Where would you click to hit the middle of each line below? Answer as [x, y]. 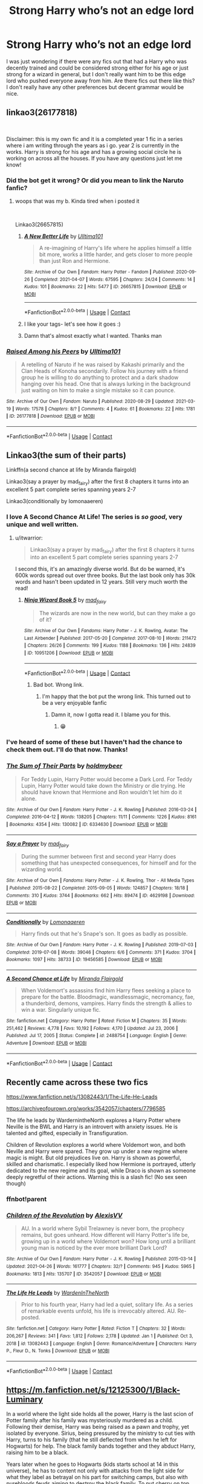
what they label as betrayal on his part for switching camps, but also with [97, 1477]
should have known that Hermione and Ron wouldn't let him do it [101, 792]
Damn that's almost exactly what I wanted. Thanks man [93, 335]
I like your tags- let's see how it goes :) [72, 324]
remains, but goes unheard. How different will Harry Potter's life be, [105, 1235]
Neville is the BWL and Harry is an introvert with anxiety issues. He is [92, 1127]
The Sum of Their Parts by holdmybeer [64, 766]
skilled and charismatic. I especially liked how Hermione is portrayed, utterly [101, 1164]
